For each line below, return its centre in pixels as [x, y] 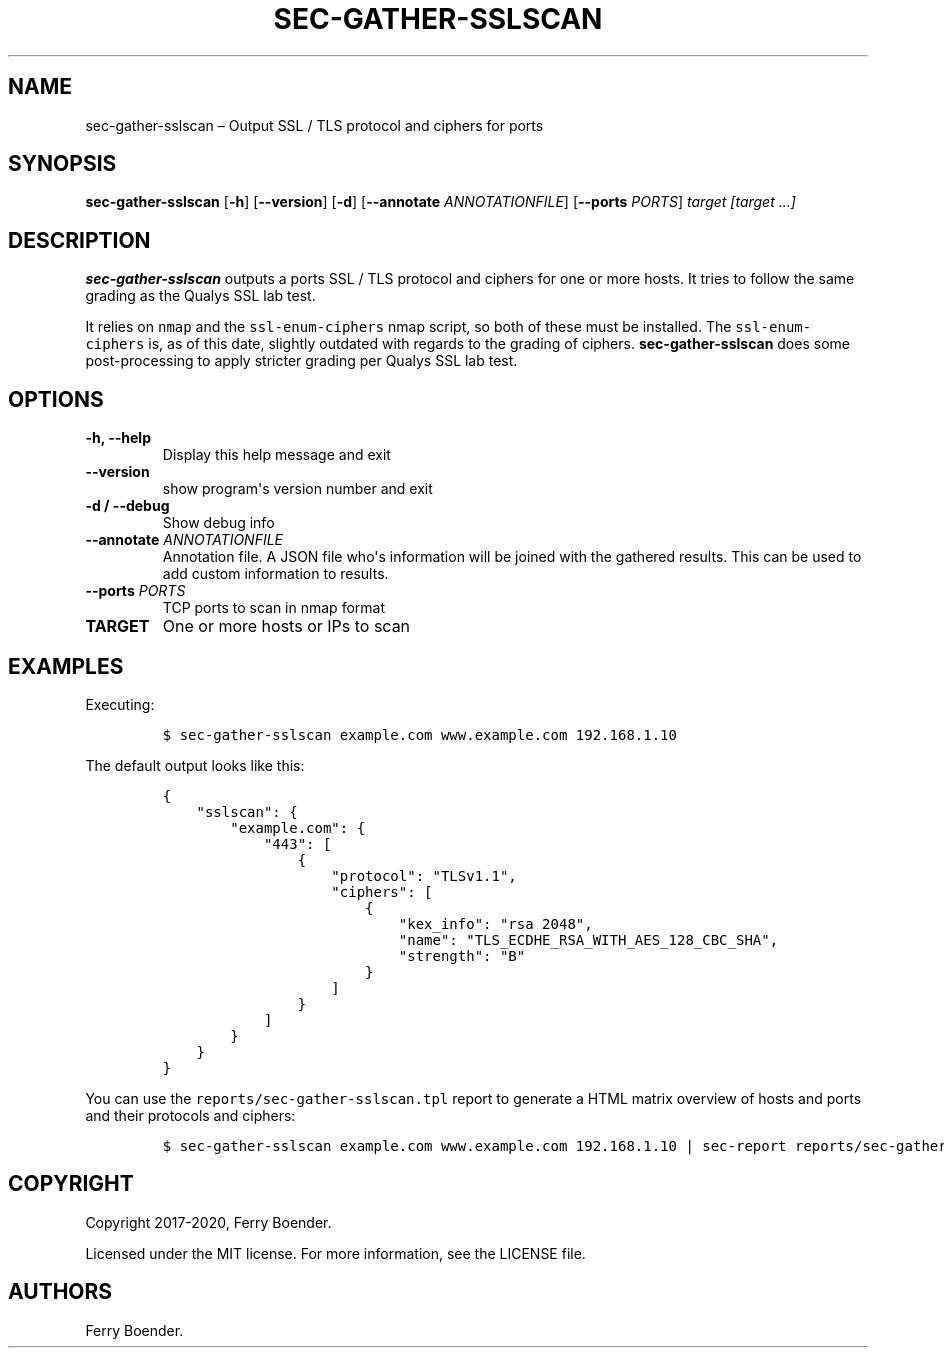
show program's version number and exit [297, 489]
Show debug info [218, 523]
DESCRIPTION [79, 240]
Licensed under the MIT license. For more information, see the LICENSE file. [335, 1253]
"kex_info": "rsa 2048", [495, 923]
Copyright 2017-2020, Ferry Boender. [208, 1222]
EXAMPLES [66, 666]
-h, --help [118, 438]
